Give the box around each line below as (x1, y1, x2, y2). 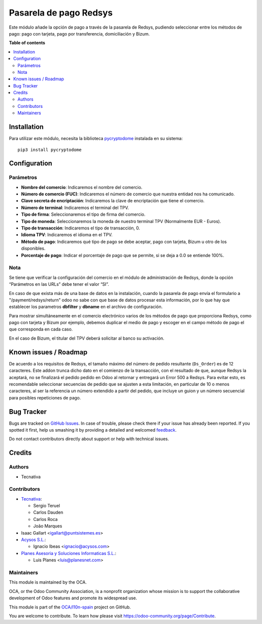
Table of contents (9, 40, 46, 46)
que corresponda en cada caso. (9, 326, 73, 332)
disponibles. (21, 245, 46, 251)
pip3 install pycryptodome (17, 147, 82, 153)
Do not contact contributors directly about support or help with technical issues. (9, 436, 169, 442)
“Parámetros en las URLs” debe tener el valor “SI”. (9, 281, 109, 287)
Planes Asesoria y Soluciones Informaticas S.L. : (21, 550, 116, 556)
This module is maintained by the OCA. (9, 579, 87, 585)
